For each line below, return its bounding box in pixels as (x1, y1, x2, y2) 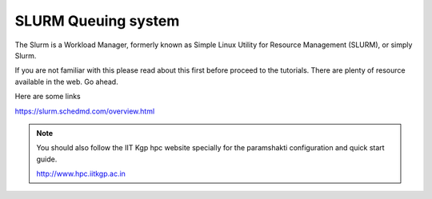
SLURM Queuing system (14, 12, 180, 30)
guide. (36, 154, 58, 164)
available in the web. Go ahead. (14, 77, 119, 86)
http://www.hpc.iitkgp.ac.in (36, 169, 126, 179)
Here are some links (14, 92, 81, 101)
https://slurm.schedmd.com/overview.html (14, 106, 155, 116)
